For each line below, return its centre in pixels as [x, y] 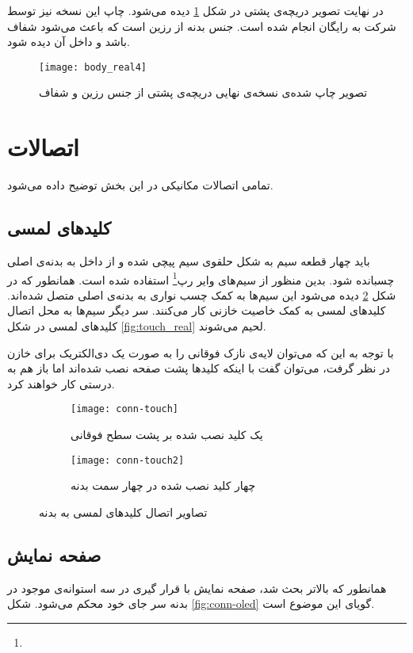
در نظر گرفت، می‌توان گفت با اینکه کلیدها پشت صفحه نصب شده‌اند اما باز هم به [199, 368]
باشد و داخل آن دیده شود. [69, 42]
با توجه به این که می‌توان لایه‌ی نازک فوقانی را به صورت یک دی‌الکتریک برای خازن [201, 352]
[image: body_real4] [93, 67]
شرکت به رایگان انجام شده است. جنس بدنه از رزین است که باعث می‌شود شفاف [202, 26]
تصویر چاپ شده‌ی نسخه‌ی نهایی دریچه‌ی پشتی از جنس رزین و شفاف [203, 92]
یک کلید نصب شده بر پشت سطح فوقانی [167, 435]
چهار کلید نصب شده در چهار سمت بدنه [163, 485]
